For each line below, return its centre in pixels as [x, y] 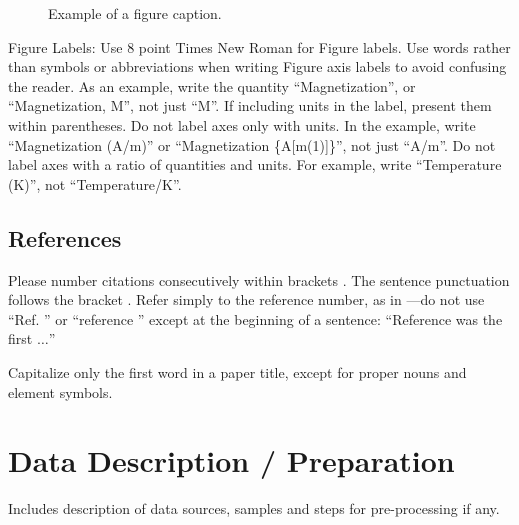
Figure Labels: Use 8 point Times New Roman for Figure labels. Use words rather [259, 46]
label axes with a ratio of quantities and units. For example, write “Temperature [255, 164]
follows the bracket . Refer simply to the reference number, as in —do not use [246, 299]
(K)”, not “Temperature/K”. [95, 183]
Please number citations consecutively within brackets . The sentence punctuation [259, 279]
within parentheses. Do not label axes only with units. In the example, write [242, 124]
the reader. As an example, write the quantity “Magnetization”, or [212, 85]
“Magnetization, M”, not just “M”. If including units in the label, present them [250, 105]
